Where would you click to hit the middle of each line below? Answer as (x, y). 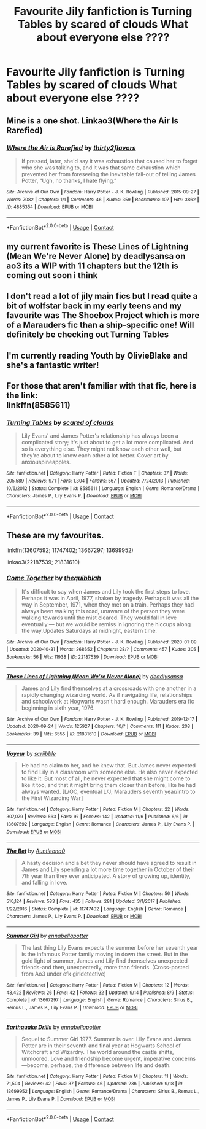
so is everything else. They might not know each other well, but (101, 449)
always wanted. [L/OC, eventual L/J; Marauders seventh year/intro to (108, 791)
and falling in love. (44, 883)
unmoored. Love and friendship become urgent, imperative (96, 1058)
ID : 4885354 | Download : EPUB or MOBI (50, 207)
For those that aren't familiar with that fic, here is (101, 386)
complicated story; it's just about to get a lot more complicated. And (107, 443)
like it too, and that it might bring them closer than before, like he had (109, 785)
